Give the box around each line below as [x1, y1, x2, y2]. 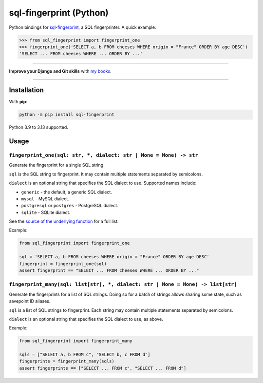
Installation [9, 86, 44, 95]
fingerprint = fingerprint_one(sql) [19, 261, 107, 267]
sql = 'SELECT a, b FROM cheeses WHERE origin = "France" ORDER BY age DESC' [19, 254, 209, 260]
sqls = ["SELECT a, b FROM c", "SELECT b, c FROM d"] [19, 352, 150, 358]
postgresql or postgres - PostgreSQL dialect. [21, 203, 119, 209]
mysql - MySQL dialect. [21, 195, 69, 202]
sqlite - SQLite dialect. [21, 210, 71, 215]
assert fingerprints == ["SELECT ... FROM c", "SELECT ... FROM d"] [19, 365, 187, 371]
